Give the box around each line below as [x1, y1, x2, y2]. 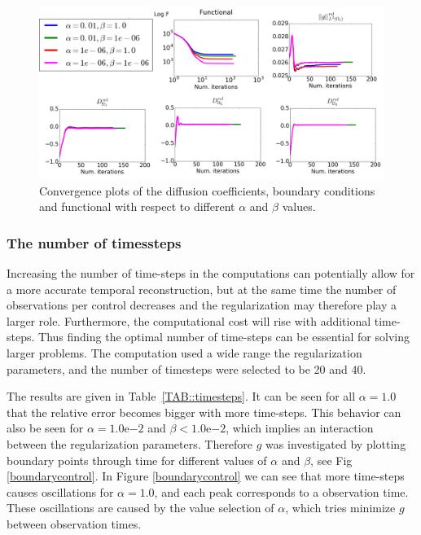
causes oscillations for [7, 483, 114, 500]
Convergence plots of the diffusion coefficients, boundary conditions [39, 182, 375, 199]
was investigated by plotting [265, 435, 406, 452]
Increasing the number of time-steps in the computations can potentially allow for [7, 265, 415, 281]
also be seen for [7, 419, 84, 436]
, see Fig [310, 451, 353, 468]
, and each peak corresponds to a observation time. [154, 483, 409, 500]
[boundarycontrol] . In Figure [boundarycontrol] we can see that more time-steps [7, 467, 405, 485]
